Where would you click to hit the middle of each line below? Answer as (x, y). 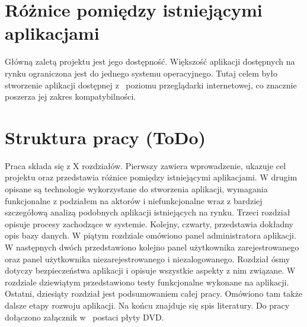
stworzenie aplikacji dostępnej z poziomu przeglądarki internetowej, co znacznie (151, 85)
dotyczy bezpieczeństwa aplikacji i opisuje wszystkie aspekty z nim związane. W (150, 270)
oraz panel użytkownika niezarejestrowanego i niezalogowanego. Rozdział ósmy (148, 258)
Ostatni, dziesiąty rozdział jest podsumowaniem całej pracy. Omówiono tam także (154, 293)
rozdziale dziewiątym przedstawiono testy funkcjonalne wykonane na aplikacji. (147, 282)
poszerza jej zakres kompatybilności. (71, 96)
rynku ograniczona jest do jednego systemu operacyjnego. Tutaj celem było (141, 73)
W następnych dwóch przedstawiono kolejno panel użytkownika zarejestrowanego (152, 247)
